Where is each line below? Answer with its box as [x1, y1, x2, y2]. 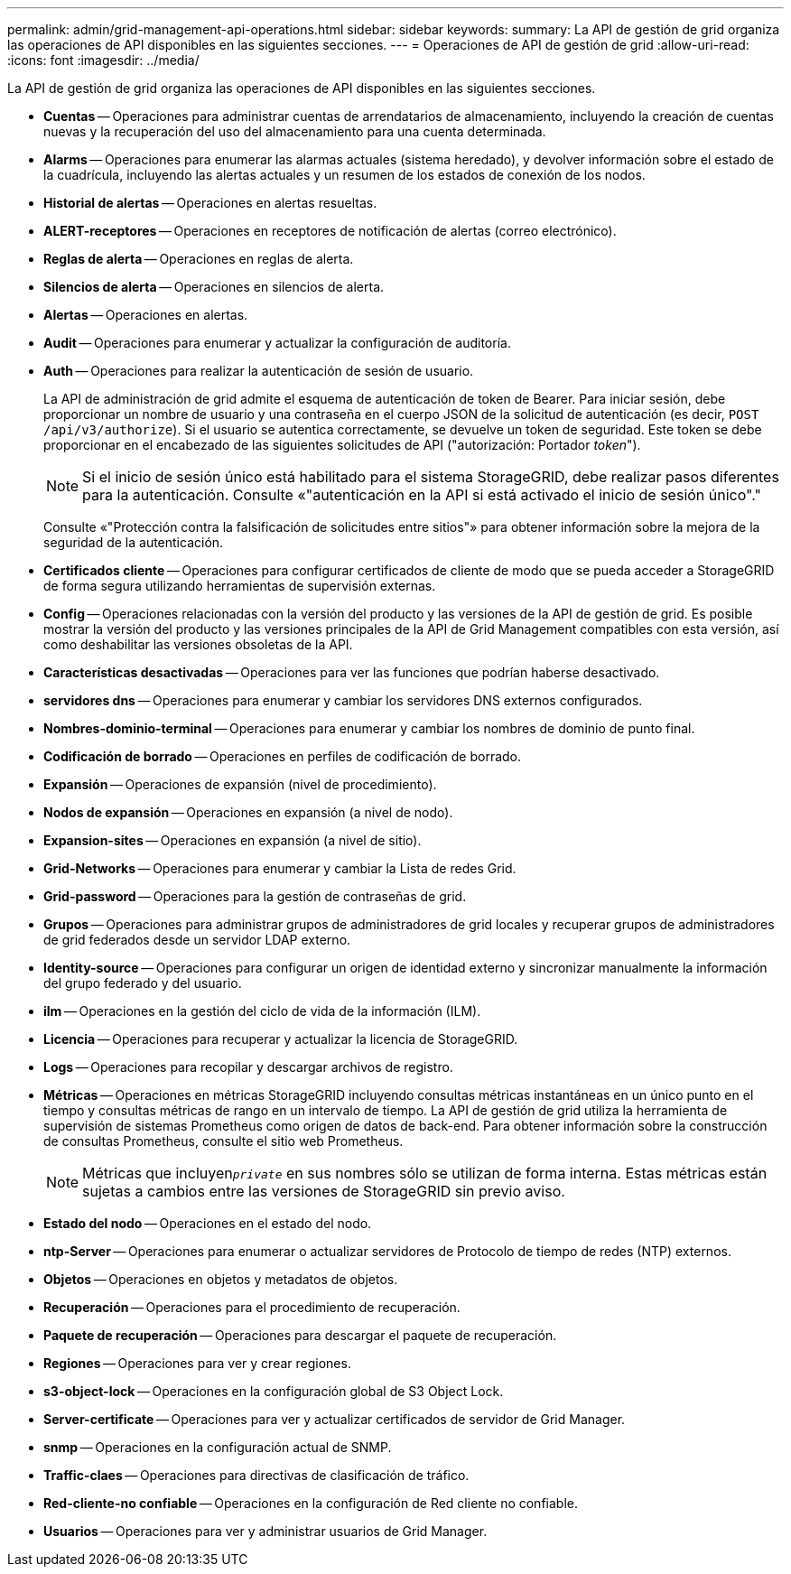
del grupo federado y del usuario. [43, 975, 242, 991]
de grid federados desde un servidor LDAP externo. [43, 932, 351, 947]
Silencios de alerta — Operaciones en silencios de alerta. [43, 279, 385, 294]
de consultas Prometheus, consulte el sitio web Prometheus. [43, 1133, 404, 1149]
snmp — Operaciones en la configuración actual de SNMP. [43, 1439, 392, 1455]
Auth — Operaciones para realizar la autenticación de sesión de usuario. [43, 363, 474, 378]
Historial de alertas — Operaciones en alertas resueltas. [43, 195, 377, 210]
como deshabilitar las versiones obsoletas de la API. [43, 637, 353, 652]
